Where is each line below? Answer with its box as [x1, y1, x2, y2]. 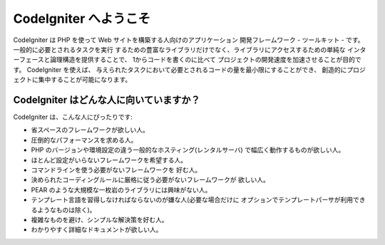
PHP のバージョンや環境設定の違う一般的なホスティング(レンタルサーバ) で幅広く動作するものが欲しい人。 [31, 146, 345, 155]
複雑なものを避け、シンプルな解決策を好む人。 [31, 215, 168, 224]
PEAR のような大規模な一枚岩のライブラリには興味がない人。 [31, 185, 212, 194]
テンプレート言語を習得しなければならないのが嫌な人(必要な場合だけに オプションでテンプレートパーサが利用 [31, 196, 353, 204]
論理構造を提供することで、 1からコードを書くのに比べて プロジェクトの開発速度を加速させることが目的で [50, 56, 361, 64]
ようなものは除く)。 [36, 205, 96, 214]
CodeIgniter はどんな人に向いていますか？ [13, 93, 200, 106]
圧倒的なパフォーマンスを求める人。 [31, 135, 138, 144]
